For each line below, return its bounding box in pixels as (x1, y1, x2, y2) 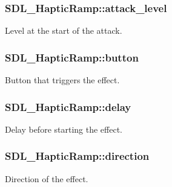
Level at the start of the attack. (5, 24, 122, 37)
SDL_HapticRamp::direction (5, 148, 150, 163)
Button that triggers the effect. (5, 74, 120, 86)
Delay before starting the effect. (5, 122, 122, 135)
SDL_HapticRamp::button (5, 49, 139, 65)
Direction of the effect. (5, 172, 88, 185)
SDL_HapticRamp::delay (5, 99, 131, 114)
